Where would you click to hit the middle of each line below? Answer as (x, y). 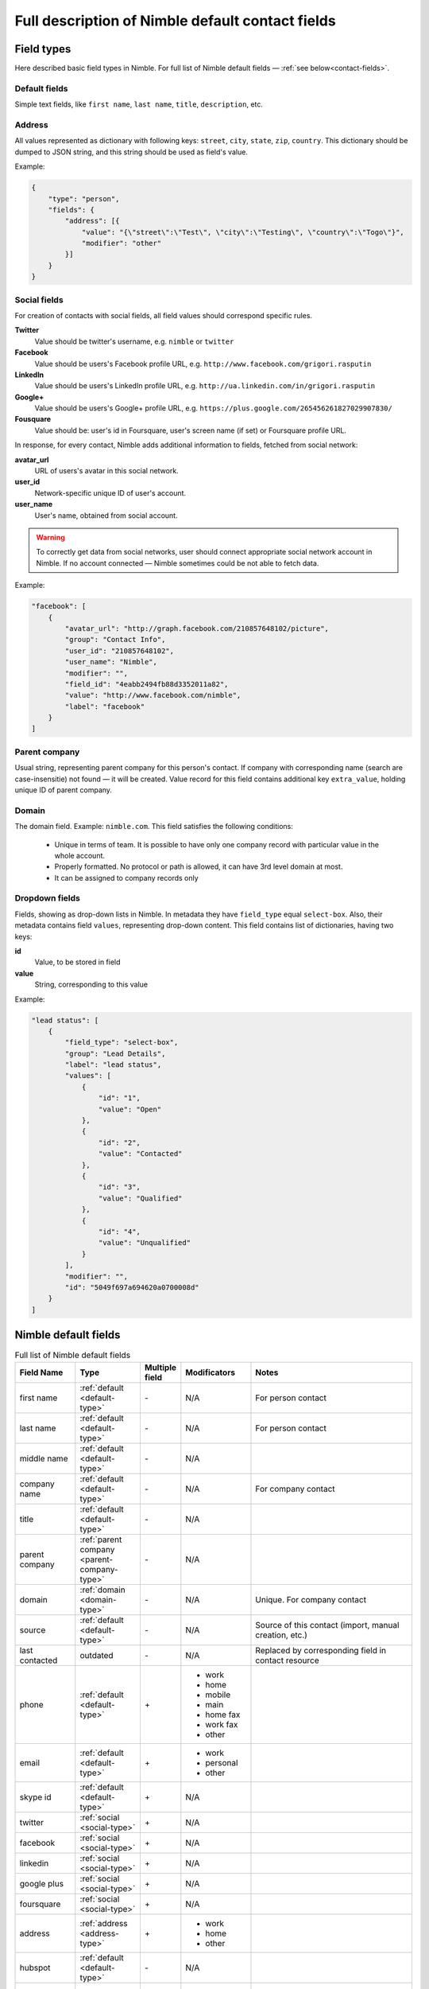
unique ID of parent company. (64, 790)
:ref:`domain (103, 1590)
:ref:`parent (101, 1539)
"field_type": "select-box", (122, 1043)
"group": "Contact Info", (115, 640)
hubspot (35, 1968)
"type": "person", (84, 199)
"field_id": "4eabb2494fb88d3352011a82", (147, 684)
